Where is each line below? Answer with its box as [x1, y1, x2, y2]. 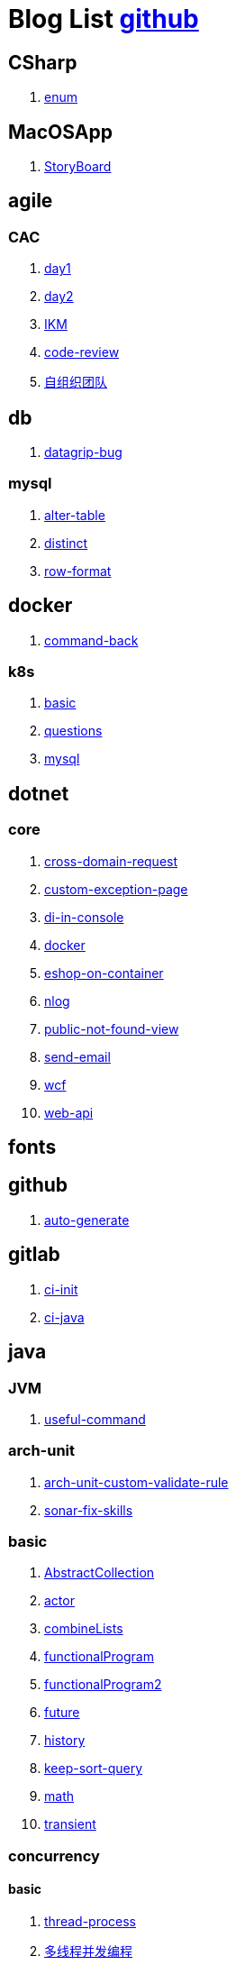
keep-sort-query [44, 1760, 143, 1777]
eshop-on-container [44, 964, 164, 981]
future [44, 1705, 80, 1721]
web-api [44, 1104, 94, 1120]
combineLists [44, 1621, 123, 1637]
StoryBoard [44, 159, 112, 175]
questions [44, 723, 103, 739]
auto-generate [44, 1211, 130, 1228]
